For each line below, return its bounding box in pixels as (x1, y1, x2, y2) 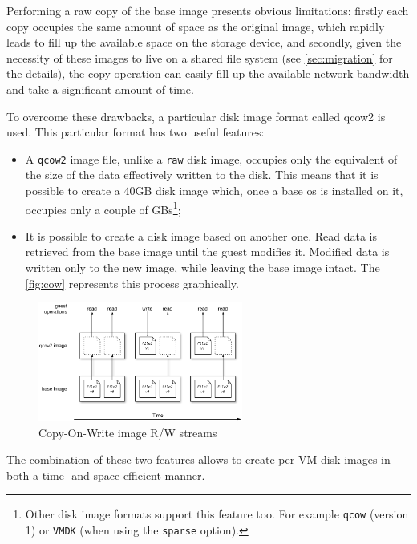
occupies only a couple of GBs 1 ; (25, 198, 181, 217)
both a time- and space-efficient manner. (6, 466, 205, 483)
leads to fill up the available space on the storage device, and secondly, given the (6, 34, 402, 51)
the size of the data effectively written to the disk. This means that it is (25, 166, 379, 183)
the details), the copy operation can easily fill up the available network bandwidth (6, 65, 410, 82)
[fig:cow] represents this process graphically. (25, 274, 239, 291)
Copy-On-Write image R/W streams (38, 424, 217, 440)
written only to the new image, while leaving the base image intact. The (25, 259, 380, 276)
